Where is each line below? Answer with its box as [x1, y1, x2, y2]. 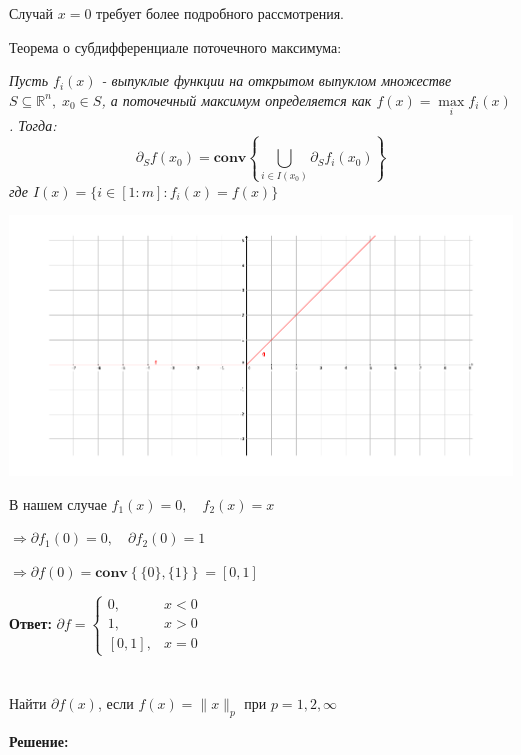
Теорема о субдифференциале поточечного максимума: [9, 36, 342, 57]
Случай [9, 3, 54, 23]
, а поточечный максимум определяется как [101, 89, 372, 110]
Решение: [9, 731, 69, 752]
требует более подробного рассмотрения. [96, 3, 345, 23]
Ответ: [9, 612, 52, 633]
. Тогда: [9, 115, 57, 135]
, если [97, 693, 134, 714]
